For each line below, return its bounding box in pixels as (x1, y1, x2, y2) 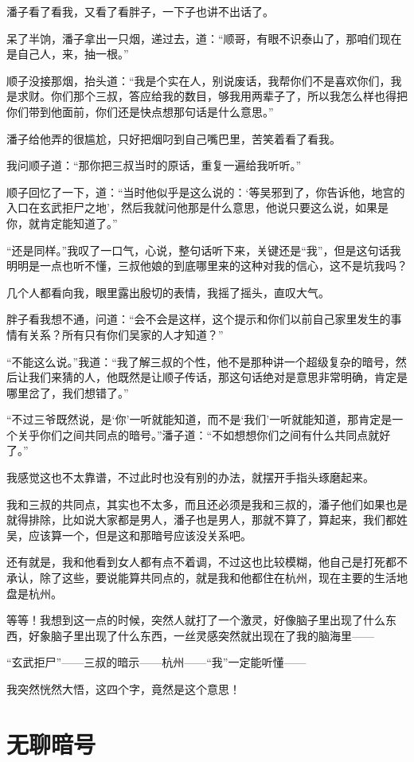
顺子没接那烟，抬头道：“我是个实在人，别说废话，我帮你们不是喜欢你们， (6, 72, 391, 88)
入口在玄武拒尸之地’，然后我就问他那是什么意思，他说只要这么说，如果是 (6, 199, 389, 216)
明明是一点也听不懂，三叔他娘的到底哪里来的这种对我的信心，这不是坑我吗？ (6, 257, 408, 274)
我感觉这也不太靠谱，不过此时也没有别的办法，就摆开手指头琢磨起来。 (6, 469, 374, 486)
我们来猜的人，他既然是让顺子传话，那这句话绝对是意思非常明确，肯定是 (28, 369, 408, 385)
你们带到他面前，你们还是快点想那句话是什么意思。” (6, 103, 274, 119)
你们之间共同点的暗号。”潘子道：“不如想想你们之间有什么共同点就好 (39, 426, 391, 443)
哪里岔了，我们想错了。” (6, 384, 129, 401)
